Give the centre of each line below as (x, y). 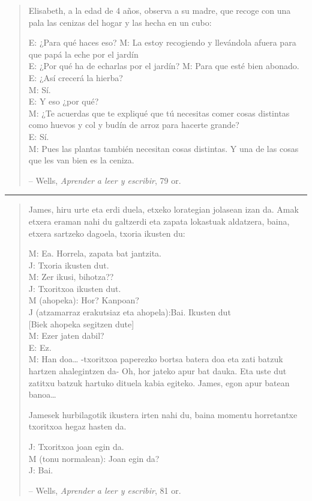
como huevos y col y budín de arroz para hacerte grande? (134, 125)
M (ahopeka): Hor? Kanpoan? (84, 300)
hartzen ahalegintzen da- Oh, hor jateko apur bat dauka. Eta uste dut (157, 371)
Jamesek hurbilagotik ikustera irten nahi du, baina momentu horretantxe (163, 414)
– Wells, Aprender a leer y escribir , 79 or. (105, 180)
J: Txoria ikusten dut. (69, 265)
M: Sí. (40, 89)
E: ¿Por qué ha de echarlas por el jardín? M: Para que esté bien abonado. (164, 66)
